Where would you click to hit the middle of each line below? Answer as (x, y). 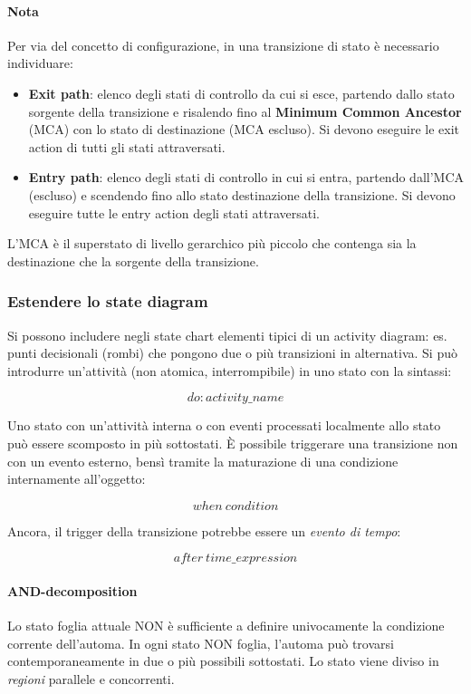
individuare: (40, 63)
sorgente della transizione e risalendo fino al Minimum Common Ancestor (245, 111)
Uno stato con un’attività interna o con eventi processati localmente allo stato (224, 425)
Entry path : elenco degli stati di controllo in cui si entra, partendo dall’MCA (246, 177)
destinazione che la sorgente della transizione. (133, 260)
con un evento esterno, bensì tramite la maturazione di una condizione (203, 461)
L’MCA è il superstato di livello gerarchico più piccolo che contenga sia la (212, 243)
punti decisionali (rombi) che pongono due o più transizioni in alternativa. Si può (232, 353)
